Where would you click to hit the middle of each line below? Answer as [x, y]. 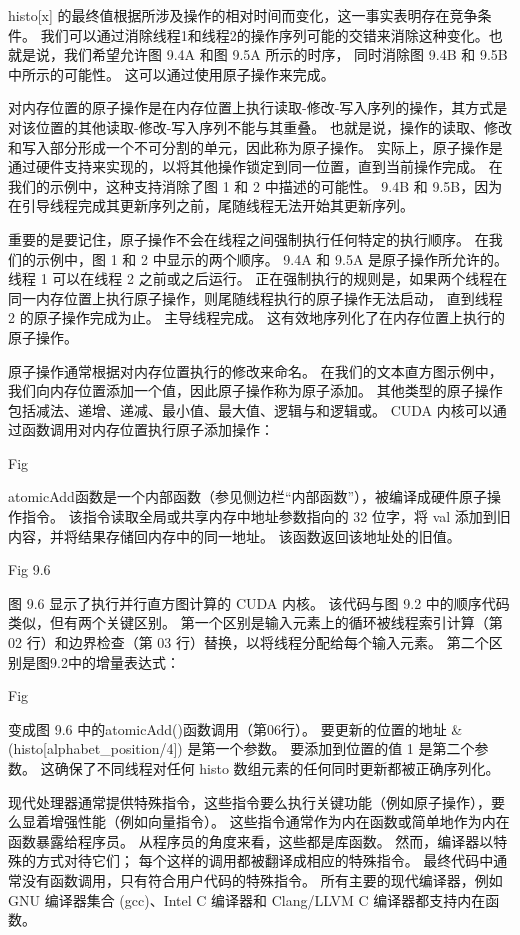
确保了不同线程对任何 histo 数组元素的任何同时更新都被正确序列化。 [277, 768]
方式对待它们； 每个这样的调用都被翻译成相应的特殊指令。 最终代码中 [264, 860]
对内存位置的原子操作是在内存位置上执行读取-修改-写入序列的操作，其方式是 [258, 107]
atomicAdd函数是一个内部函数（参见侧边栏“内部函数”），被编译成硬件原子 [248, 496]
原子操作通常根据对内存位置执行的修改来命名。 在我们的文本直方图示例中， [255, 370]
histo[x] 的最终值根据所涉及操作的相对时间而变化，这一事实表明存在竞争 [243, 15]
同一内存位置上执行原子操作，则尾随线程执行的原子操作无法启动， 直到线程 [255, 297]
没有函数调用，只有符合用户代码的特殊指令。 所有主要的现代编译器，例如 [262, 879]
